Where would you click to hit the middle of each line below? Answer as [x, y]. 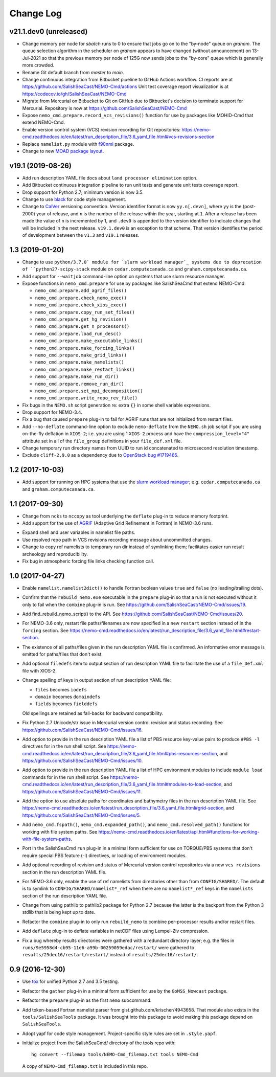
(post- [249, 207]
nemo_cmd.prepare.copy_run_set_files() [85, 312]
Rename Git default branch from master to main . [73, 72]
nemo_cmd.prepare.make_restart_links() [85, 369]
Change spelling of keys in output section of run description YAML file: [97, 680]
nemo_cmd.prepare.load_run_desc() [78, 333]
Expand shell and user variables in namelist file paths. [79, 532]
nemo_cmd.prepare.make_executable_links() [89, 341]
